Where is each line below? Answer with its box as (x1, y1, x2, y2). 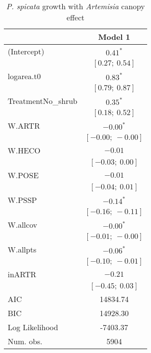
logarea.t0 (8, 70, 41, 82)
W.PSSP (8, 194, 37, 205)
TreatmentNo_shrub (8, 95, 78, 106)
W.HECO (8, 145, 41, 156)
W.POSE (8, 169, 39, 181)
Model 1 (98, 31, 130, 42)
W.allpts (8, 244, 37, 255)
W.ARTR (8, 120, 40, 131)
